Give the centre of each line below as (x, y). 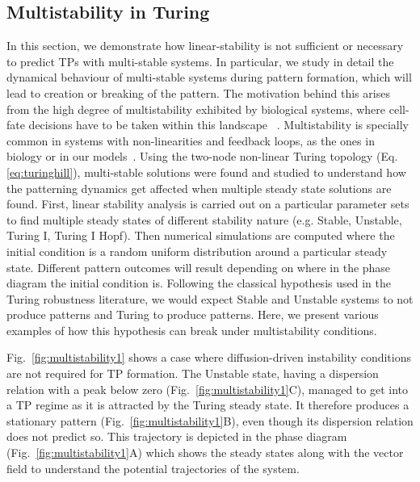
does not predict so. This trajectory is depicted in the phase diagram (177, 436)
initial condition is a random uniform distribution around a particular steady (197, 251)
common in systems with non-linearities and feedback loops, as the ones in (191, 140)
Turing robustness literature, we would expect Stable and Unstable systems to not (210, 298)
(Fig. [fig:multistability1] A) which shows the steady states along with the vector (205, 453)
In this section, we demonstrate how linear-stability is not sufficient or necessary (205, 46)
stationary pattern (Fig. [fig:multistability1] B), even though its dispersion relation (210, 420)
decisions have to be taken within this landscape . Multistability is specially (218, 125)
